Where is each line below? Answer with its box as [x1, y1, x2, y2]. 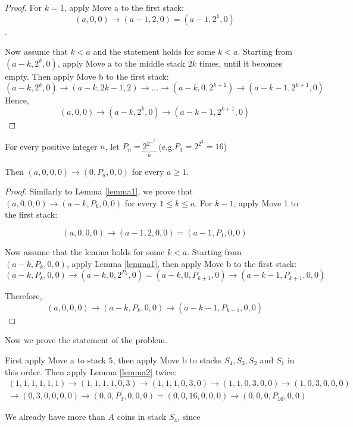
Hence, [5, 94, 29, 106]
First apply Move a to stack [5, 353, 106, 366]
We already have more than [5, 410, 105, 423]
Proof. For [5, 1, 42, 13]
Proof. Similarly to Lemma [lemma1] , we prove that [5, 185, 193, 197]
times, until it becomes [199, 56, 282, 69]
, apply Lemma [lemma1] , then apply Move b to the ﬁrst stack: [66, 257, 297, 269]
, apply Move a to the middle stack [57, 56, 185, 69]
